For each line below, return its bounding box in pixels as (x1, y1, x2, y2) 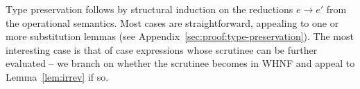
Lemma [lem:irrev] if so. (6, 69, 109, 83)
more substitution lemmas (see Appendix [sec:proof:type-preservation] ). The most (6, 29, 354, 43)
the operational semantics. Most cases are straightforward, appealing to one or (6, 15, 339, 30)
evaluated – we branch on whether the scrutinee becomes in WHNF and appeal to (6, 56, 355, 70)
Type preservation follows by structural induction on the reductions (6, 2, 293, 16)
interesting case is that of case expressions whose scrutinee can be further (6, 42, 318, 57)
